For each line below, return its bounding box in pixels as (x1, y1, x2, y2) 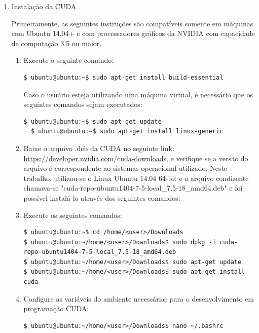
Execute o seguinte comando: (23, 55, 114, 65)
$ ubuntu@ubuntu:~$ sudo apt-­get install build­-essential (23, 73, 224, 81)
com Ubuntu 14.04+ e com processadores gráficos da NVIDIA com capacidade (11, 28, 255, 39)
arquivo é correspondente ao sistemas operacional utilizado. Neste (23, 163, 228, 173)
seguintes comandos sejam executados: (23, 99, 142, 109)
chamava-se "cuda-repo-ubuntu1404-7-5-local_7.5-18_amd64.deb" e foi (23, 182, 243, 193)
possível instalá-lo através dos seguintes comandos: (23, 192, 180, 203)
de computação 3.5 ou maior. (11, 38, 102, 48)
